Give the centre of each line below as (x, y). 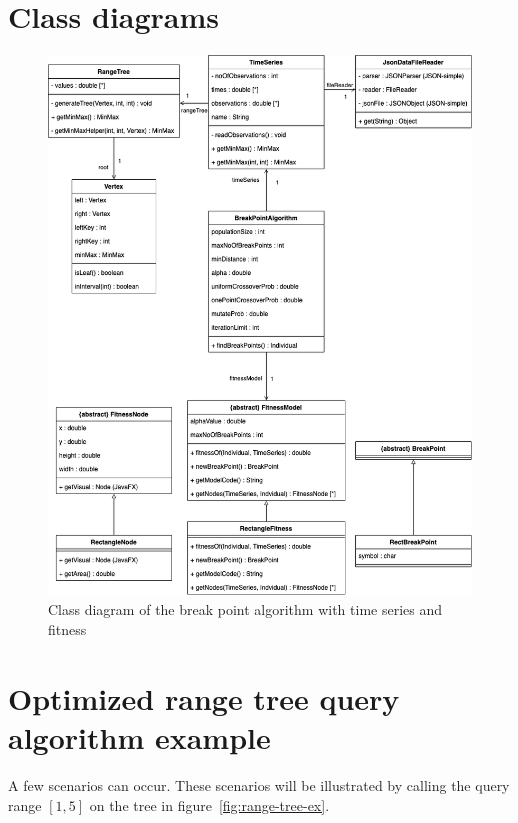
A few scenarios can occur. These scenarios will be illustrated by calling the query (259, 784)
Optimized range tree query (204, 697)
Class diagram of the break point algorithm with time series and (245, 609)
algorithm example (139, 736)
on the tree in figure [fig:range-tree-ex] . (209, 804)
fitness (67, 629)
